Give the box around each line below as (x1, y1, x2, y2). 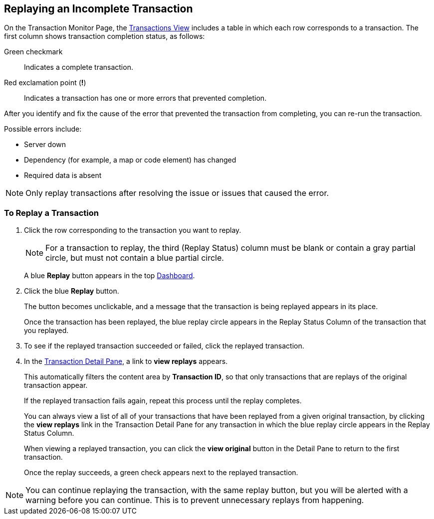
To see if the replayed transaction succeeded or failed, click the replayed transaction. (24, 342, 304, 350)
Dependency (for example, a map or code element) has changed (24, 156, 236, 165)
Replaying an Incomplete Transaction (4, 2, 193, 15)
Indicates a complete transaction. (24, 63, 133, 72)
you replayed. (24, 326, 69, 335)
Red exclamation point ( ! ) (4, 78, 86, 87)
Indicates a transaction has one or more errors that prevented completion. (24, 94, 267, 103)
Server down (24, 140, 66, 149)
